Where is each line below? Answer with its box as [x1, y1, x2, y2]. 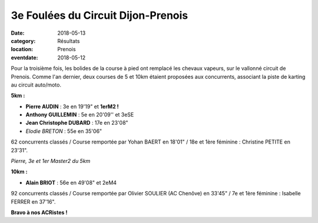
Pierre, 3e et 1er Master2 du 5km [11, 158, 91, 165]
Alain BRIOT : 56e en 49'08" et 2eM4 [25, 179, 117, 186]
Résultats [57, 37, 80, 44]
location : [11, 46, 34, 53]
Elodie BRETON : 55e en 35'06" [25, 127, 102, 135]
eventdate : [11, 54, 38, 61]
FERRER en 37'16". [11, 198, 56, 205]
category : [11, 37, 36, 44]
